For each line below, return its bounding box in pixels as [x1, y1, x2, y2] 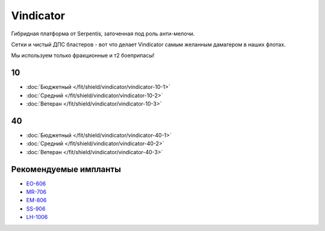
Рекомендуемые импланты [11, 164, 122, 174]
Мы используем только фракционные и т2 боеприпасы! [11, 52, 155, 59]
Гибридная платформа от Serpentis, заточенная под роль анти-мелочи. [11, 30, 195, 37]
